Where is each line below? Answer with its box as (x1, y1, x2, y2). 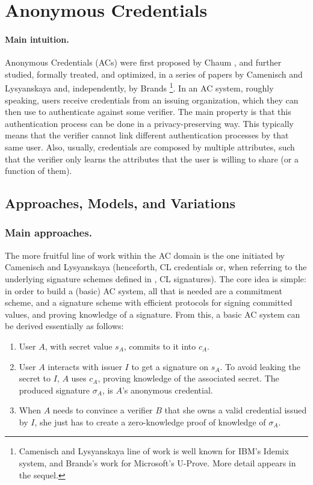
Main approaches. (5, 225, 92, 240)
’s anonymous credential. (122, 383, 213, 396)
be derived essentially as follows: (5, 320, 124, 332)
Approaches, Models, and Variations (5, 194, 235, 212)
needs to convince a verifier (52, 404, 153, 416)
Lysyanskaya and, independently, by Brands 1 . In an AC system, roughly (5, 80, 274, 94)
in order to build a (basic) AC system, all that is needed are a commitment (5, 284, 282, 297)
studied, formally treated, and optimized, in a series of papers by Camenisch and (5, 67, 303, 80)
